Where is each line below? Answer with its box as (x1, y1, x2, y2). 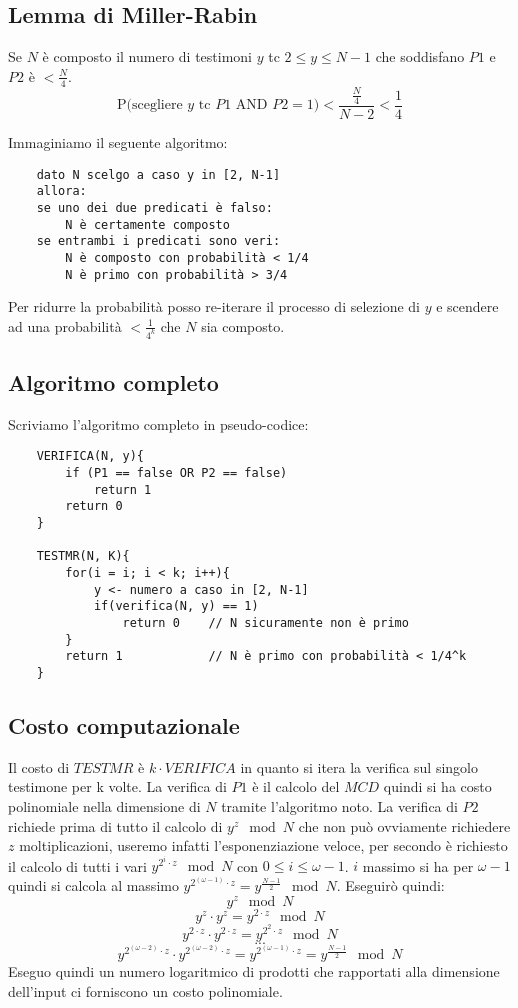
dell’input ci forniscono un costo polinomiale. (8, 980, 283, 1001)
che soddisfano (375, 46, 465, 67)
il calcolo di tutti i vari (8, 855, 147, 876)
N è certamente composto (65, 217, 230, 232)
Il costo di (8, 756, 70, 777)
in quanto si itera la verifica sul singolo (240, 756, 478, 777)
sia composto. (201, 315, 285, 336)
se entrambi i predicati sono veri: (36, 234, 281, 249)
